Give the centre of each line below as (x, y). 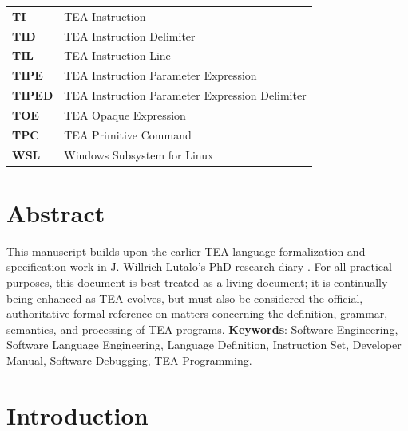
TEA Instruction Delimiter (130, 35)
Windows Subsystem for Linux (139, 154)
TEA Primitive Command (128, 134)
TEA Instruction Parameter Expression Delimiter (185, 95)
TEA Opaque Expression (125, 114)
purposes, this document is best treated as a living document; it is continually (197, 282)
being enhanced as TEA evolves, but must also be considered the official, (185, 298)
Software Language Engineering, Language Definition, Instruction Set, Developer (204, 345)
